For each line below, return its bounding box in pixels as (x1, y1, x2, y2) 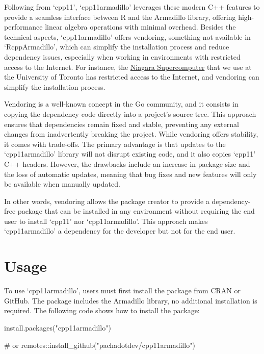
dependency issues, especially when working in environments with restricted (4, 51, 241, 62)
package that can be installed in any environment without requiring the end (17, 206, 255, 216)
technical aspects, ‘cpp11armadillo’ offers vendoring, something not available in (4, 31, 251, 42)
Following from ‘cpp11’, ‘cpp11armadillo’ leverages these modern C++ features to (4, 2, 260, 12)
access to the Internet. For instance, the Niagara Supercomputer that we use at (4, 61, 252, 72)
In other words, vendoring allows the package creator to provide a (4, 195, 209, 206)
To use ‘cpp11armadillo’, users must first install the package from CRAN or (4, 285, 241, 296)
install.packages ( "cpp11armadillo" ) (4, 322, 111, 333)
